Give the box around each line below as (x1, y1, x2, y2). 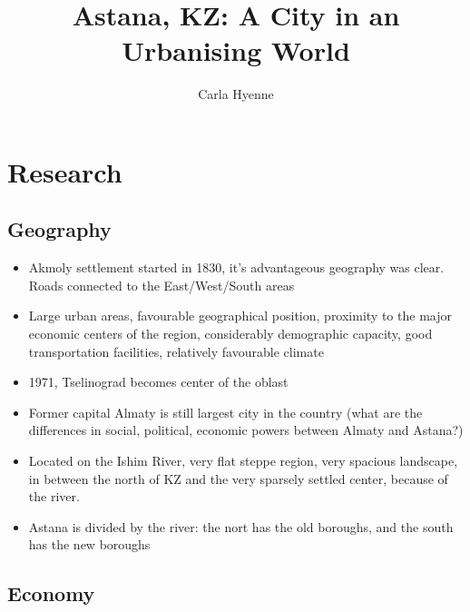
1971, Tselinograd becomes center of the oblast (28, 372, 289, 391)
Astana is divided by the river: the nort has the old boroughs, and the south (28, 517, 454, 536)
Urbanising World (122, 32, 350, 69)
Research (7, 153, 122, 190)
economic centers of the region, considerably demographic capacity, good (28, 324, 433, 343)
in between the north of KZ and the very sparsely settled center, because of (28, 469, 448, 488)
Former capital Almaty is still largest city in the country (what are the (28, 402, 423, 421)
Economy (7, 579, 95, 607)
